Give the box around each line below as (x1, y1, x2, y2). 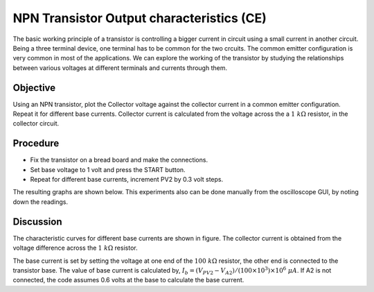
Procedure (12, 137, 60, 149)
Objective (12, 82, 56, 94)
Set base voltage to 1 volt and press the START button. (30, 165, 186, 173)
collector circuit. (12, 119, 60, 128)
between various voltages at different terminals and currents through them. (12, 63, 228, 72)
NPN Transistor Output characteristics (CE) (12, 10, 267, 26)
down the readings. (12, 198, 69, 206)
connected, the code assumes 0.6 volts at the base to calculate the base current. (12, 276, 244, 284)
